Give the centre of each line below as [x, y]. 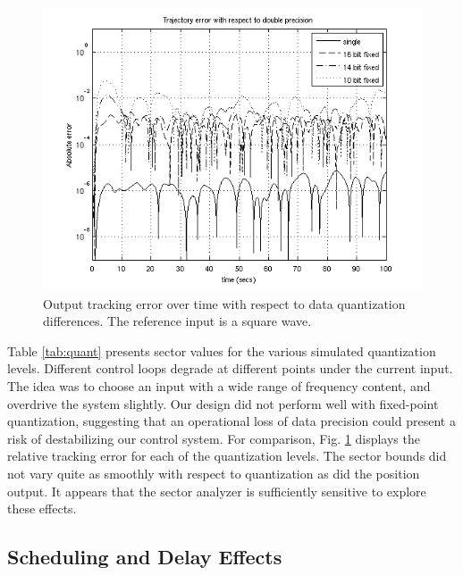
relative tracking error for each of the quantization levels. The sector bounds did [227, 456]
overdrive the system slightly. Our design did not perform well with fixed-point [223, 403]
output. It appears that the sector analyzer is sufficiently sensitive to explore [217, 491]
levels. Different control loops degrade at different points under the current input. [230, 368]
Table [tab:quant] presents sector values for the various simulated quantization [222, 350]
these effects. [42, 508]
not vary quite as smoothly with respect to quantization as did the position [214, 473]
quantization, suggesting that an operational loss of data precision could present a [231, 421]
